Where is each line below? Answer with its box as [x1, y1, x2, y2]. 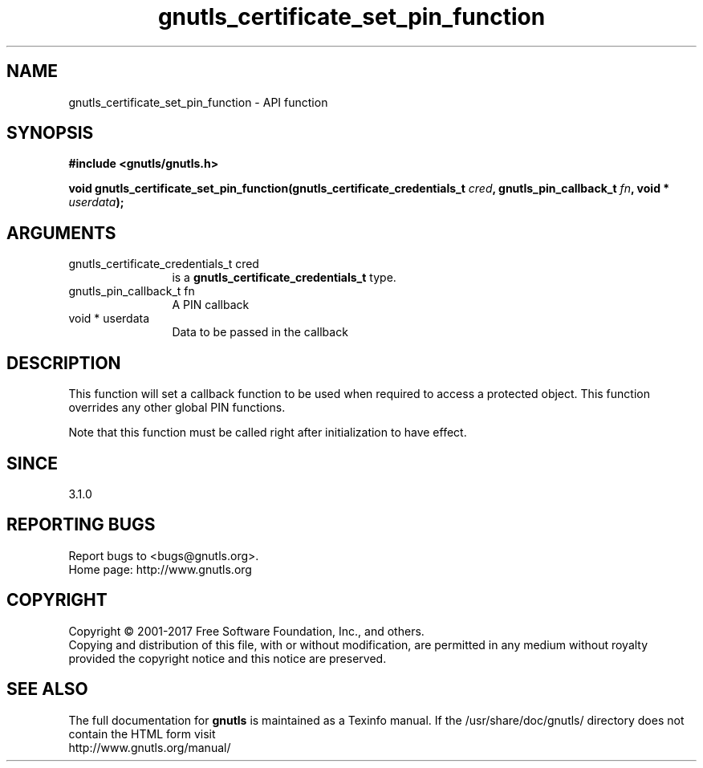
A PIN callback [172, 298, 250, 312]
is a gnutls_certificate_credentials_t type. [172, 270, 396, 285]
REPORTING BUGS [6, 514, 156, 535]
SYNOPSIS [6, 123, 94, 144]
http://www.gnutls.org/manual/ [68, 740, 231, 754]
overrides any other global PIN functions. [68, 400, 286, 415]
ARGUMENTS [6, 222, 116, 243]
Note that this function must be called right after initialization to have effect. [68, 425, 467, 440]
